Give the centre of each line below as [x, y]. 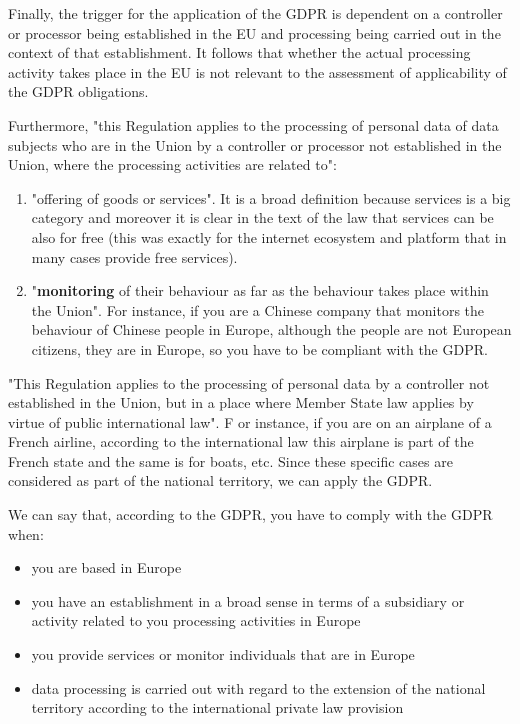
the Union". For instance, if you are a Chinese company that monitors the [258, 309]
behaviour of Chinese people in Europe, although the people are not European [271, 329]
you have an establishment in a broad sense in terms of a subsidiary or [248, 600]
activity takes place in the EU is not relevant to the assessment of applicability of [257, 71]
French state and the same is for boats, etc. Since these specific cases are [230, 460]
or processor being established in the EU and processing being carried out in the [254, 32]
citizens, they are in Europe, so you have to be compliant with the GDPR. [259, 348]
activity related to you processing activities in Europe [196, 620]
